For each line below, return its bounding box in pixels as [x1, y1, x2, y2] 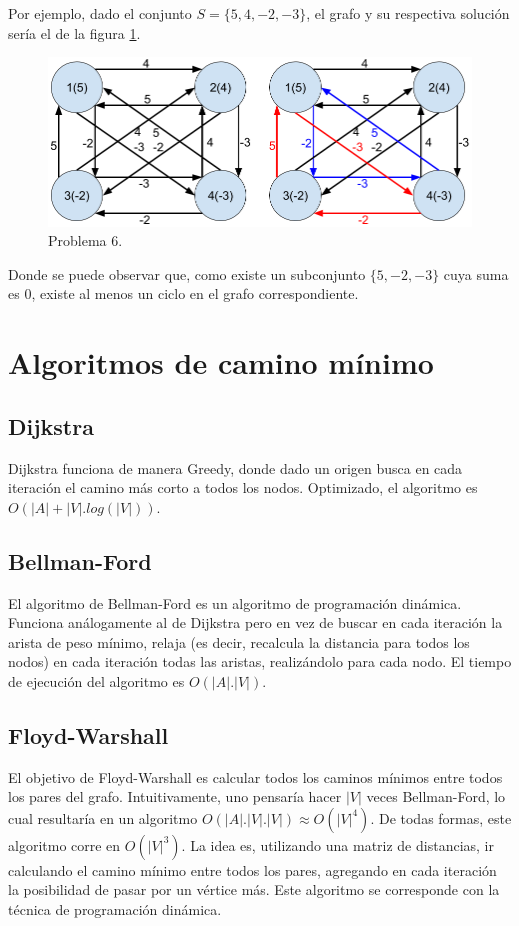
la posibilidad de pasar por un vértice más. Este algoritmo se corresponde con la [8, 879, 500, 900]
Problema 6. [48, 230, 123, 251]
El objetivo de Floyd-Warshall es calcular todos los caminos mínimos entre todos [8, 766, 503, 787]
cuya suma [443, 263, 509, 284]
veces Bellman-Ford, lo [366, 786, 506, 807]
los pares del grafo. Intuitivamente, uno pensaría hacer [8, 786, 342, 807]
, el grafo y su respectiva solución [306, 3, 510, 23]
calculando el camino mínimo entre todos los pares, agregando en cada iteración [8, 859, 497, 880]
